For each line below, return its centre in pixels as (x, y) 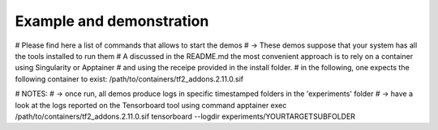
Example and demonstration (112, 21)
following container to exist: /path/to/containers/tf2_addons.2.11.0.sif (129, 79)
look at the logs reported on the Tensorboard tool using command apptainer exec (151, 105)
